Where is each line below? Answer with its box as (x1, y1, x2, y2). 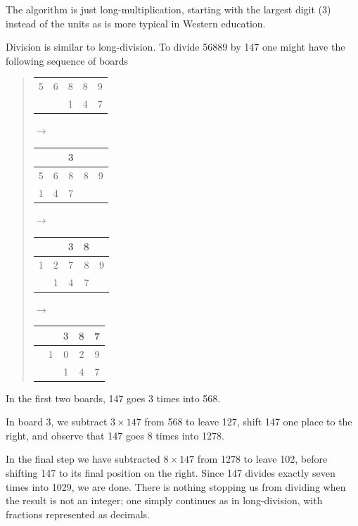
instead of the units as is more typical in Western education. (6, 15, 266, 30)
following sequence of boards (6, 53, 129, 68)
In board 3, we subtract (6, 414, 108, 429)
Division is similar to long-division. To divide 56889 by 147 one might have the (6, 39, 345, 54)
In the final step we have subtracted (6, 451, 160, 466)
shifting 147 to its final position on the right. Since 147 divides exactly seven (6, 466, 335, 480)
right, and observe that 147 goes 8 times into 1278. (6, 428, 225, 442)
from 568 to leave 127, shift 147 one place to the (144, 414, 352, 429)
